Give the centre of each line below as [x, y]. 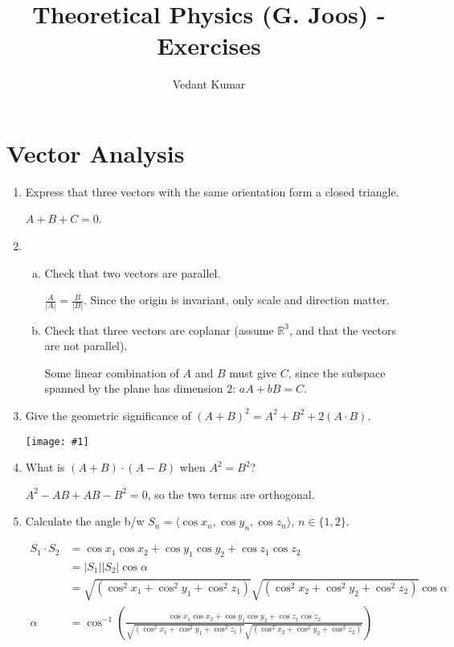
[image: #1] [57, 441]
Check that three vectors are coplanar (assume [159, 330]
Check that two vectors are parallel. [133, 272]
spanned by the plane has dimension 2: [140, 388]
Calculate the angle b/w [85, 521]
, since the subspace [337, 372]
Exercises [209, 45]
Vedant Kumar [209, 84]
